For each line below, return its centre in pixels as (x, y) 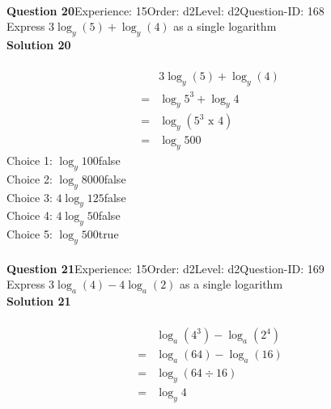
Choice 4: (30, 215)
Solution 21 (39, 300)
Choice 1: (30, 160)
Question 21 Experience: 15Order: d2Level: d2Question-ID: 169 (165, 268)
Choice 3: (30, 197)
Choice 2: (30, 178)
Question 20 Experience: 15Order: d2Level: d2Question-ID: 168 (165, 10)
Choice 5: (30, 234)
